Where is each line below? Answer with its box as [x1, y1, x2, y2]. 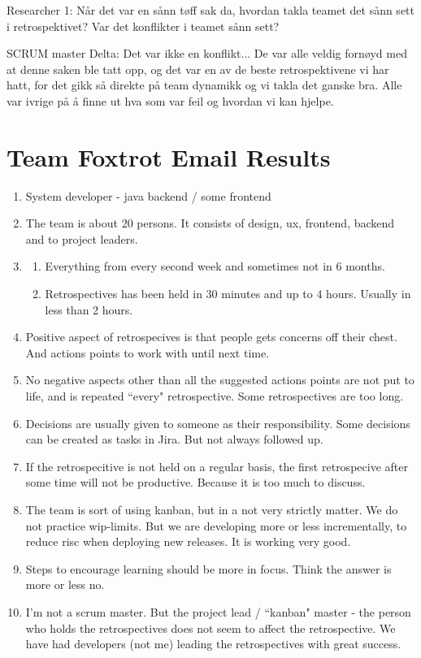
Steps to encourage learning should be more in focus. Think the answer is [25, 560, 392, 577]
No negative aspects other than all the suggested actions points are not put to [25, 371, 414, 388]
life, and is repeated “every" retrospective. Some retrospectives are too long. [25, 387, 404, 405]
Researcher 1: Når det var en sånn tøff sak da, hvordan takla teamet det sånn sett [7, 2, 414, 18]
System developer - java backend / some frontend [25, 187, 271, 204]
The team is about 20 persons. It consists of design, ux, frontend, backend [25, 214, 395, 232]
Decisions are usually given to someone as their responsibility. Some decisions [25, 414, 410, 431]
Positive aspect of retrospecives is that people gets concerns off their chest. [25, 328, 397, 345]
